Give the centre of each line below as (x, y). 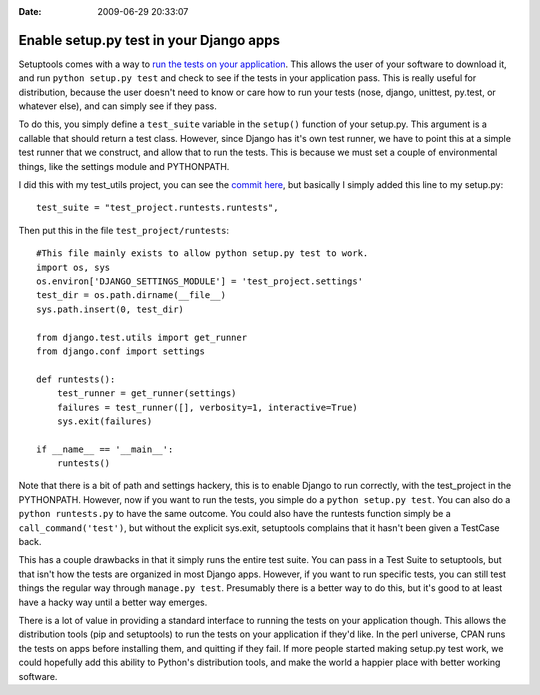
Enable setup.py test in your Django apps (149, 40)
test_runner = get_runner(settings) (146, 393)
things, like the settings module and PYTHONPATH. (124, 166)
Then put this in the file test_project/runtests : (124, 230)
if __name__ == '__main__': (105, 449)
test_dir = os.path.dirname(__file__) (131, 295)
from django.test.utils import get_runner (142, 337)
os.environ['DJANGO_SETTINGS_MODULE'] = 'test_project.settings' (200, 281)
